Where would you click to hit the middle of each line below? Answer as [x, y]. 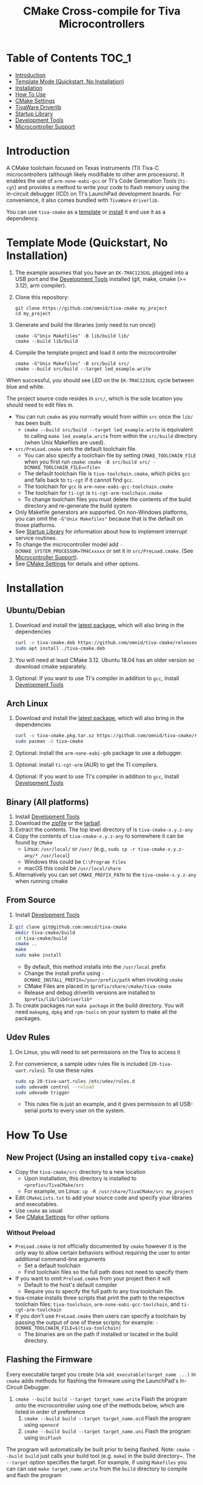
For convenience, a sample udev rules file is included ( [83, 1063]
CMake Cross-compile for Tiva [102, 11]
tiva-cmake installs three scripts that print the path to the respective [100, 1298]
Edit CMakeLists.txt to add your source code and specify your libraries [103, 1198]
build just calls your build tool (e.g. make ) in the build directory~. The [110, 1456]
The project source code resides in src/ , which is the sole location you [95, 398]
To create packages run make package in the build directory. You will [99, 1005]
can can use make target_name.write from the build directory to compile [97, 1469]
